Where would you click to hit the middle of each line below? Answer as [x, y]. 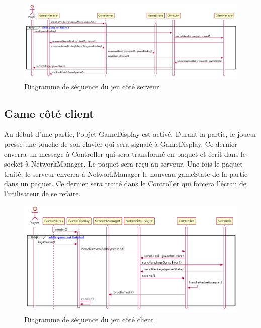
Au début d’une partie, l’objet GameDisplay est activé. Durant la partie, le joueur [130, 134]
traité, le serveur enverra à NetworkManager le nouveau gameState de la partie [126, 173]
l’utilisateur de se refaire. [42, 193]
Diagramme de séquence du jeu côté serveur [92, 86]
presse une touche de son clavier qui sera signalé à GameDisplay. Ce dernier [121, 144]
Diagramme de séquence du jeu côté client [89, 319]
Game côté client [49, 113]
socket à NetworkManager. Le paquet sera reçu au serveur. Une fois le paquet [123, 164]
